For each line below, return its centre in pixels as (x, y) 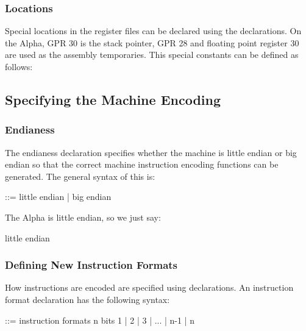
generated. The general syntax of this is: (80, 176)
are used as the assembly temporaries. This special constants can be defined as (152, 55)
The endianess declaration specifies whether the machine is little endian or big (151, 152)
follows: (19, 66)
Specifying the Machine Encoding (113, 99)
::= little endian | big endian (58, 197)
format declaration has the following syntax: (87, 299)
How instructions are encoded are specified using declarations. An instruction (149, 287)
